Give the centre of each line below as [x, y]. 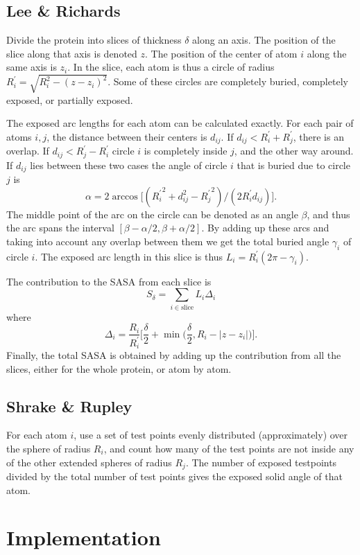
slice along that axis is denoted [72, 53]
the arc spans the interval [60, 228]
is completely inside [186, 151]
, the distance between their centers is [127, 136]
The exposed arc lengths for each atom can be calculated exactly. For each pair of [180, 123]
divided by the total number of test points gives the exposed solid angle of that [174, 476]
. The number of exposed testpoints [261, 462]
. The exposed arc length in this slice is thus [129, 256]
